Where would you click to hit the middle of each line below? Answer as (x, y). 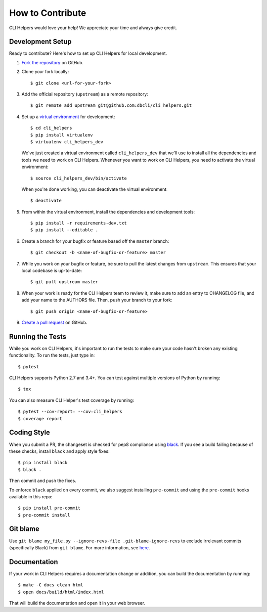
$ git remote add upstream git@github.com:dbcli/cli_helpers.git (111, 106)
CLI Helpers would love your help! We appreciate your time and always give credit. (93, 28)
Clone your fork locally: (45, 72)
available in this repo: (31, 496)
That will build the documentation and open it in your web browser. (77, 603)
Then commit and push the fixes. (43, 481)
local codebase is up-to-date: (52, 271)
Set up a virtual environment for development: (68, 117)
